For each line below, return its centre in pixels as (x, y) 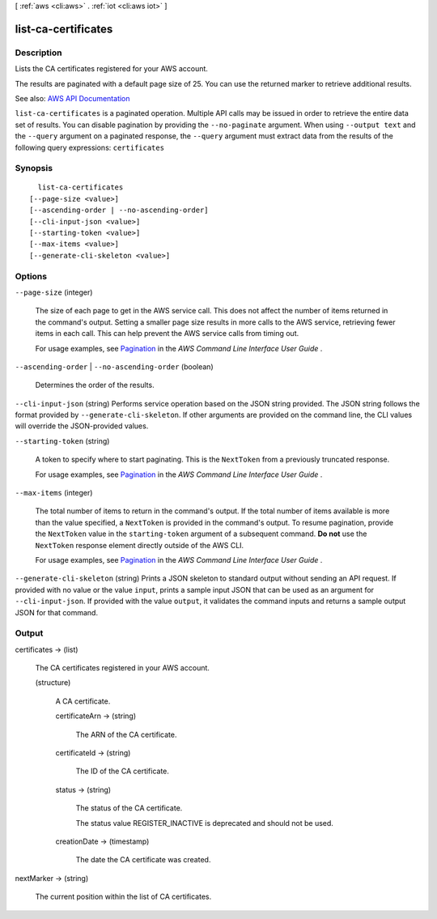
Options (31, 276)
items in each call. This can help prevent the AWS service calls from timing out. (167, 334)
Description (38, 53)
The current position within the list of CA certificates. (123, 897)
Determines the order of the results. (95, 385)
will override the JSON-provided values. (82, 426)
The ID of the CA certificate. (123, 771)
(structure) (53, 683)
